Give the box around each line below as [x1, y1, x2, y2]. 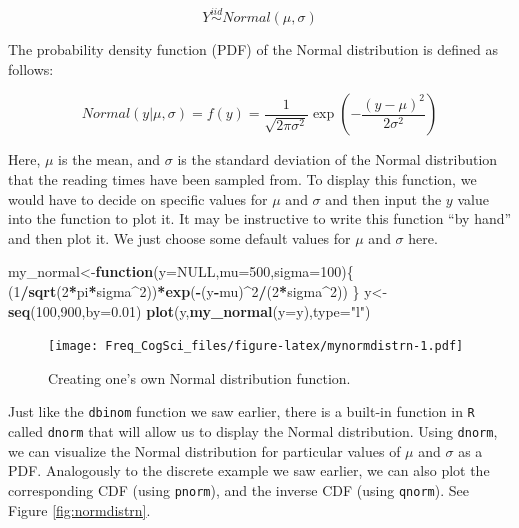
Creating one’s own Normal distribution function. [48, 367, 351, 388]
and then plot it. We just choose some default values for [8, 227, 351, 248]
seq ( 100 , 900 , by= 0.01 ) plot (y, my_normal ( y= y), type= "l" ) [8, 300, 371, 321]
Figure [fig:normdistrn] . [8, 499, 151, 520]
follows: [8, 58, 54, 79]
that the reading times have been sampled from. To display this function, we [8, 169, 477, 189]
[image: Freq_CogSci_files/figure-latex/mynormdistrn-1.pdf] [48, 339, 464, 354]
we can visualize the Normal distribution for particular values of [8, 440, 401, 461]
